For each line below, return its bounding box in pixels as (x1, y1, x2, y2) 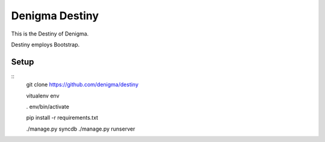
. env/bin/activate (26, 103, 69, 111)
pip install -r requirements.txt (26, 114, 99, 122)
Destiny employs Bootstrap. (11, 41, 80, 48)
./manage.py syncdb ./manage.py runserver (26, 125, 135, 132)
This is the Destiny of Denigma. (11, 30, 89, 37)
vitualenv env (26, 92, 60, 99)
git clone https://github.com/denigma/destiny (26, 81, 138, 88)
